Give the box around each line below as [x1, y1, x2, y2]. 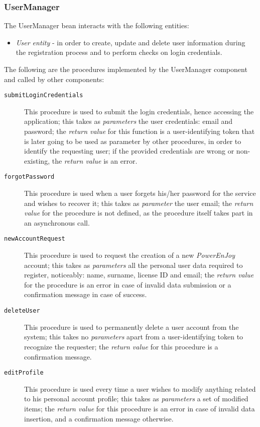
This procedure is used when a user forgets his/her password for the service [24, 188, 256, 198]
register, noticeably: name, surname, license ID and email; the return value [24, 269, 254, 280]
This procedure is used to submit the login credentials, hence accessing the [24, 106, 254, 116]
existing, [24, 155, 50, 166]
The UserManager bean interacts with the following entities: [4, 20, 189, 31]
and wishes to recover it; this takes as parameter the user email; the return [24, 197, 253, 208]
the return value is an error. [52, 155, 138, 166]
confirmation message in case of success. [24, 289, 147, 300]
